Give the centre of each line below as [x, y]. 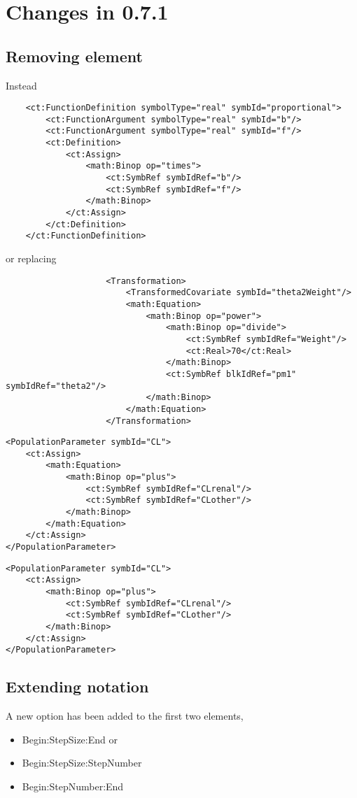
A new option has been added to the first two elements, [125, 716]
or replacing [31, 258]
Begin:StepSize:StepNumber [82, 763]
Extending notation [77, 686]
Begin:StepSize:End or [70, 739]
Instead [21, 85]
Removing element [74, 56]
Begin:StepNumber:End [73, 786]
